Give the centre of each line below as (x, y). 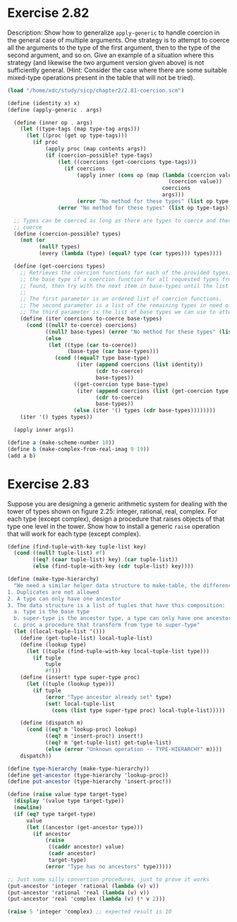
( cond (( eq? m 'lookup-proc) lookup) (81, 730)
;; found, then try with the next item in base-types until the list (124, 286)
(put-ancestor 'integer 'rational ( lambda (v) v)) (83, 886)
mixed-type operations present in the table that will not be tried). (101, 77)
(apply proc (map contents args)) (96, 149)
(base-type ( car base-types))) (113, 352)
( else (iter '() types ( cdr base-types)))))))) (145, 411)
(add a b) (22, 456)
